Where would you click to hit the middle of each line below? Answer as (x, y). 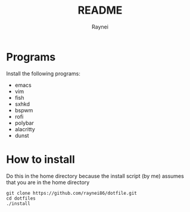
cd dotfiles (21, 198)
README (100, 10)
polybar (24, 123)
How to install (41, 159)
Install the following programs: (43, 73)
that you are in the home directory (48, 182)
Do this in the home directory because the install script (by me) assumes (95, 176)
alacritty (25, 129)
